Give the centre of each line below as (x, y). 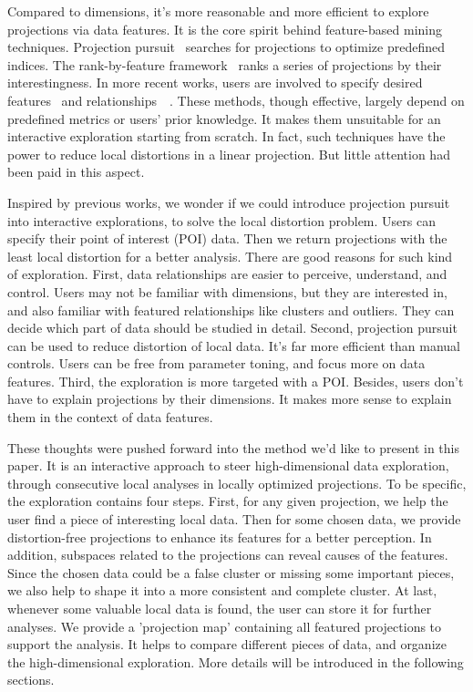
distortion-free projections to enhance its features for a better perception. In (220, 537)
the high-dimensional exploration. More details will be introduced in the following (236, 661)
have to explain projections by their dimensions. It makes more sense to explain (230, 399)
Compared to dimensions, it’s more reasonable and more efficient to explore (218, 11)
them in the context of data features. (110, 417)
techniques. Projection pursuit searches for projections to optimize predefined (226, 47)
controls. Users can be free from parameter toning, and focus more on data (216, 363)
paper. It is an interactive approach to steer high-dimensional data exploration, (228, 465)
